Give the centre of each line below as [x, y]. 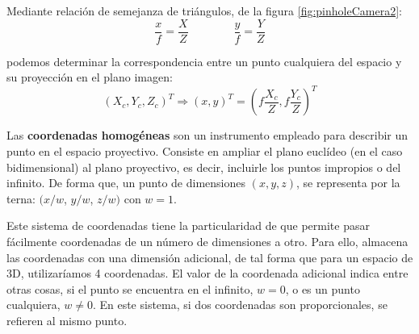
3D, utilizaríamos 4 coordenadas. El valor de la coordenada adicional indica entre [207, 273]
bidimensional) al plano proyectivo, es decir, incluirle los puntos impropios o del [204, 167]
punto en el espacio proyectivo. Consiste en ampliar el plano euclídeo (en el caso [205, 150]
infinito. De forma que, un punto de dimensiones [126, 183]
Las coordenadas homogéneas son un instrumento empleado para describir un [207, 135]
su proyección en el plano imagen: [90, 77]
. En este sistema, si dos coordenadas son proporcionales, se [240, 305]
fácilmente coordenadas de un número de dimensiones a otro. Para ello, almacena [207, 241]
